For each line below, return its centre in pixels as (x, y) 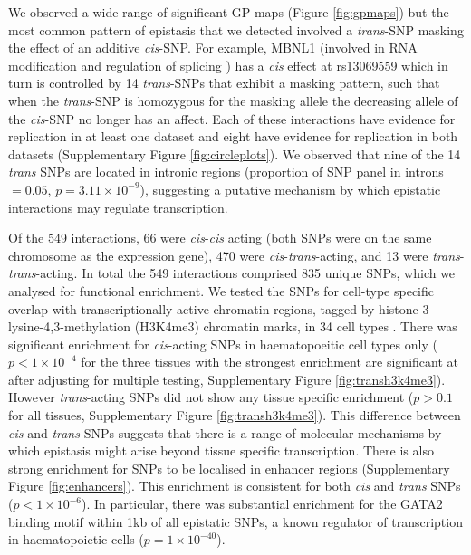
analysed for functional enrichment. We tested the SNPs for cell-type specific (221, 290)
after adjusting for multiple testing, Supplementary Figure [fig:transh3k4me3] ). (227, 379)
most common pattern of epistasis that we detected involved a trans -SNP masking (236, 29)
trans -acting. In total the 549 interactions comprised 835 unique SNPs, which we (232, 273)
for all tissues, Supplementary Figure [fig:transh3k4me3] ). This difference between (235, 415)
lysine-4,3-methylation (70, 326)
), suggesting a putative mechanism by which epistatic (290, 189)
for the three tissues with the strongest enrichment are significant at (269, 362)
